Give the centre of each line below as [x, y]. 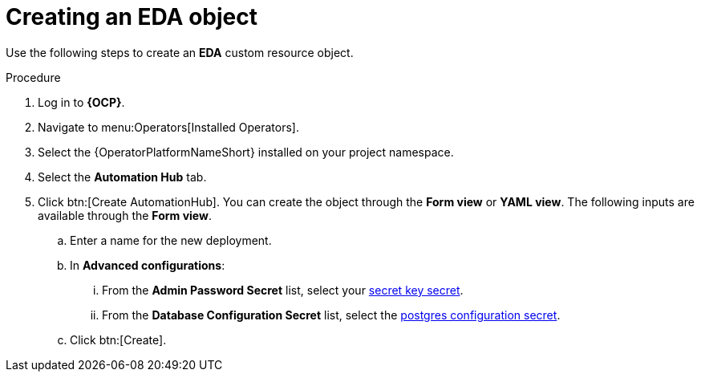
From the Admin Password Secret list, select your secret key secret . [283, 290]
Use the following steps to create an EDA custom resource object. [180, 52]
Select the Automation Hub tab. [122, 177]
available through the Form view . [125, 215]
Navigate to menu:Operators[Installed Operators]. [169, 127]
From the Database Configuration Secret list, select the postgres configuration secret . [331, 315]
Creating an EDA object [132, 17]
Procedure [33, 77]
